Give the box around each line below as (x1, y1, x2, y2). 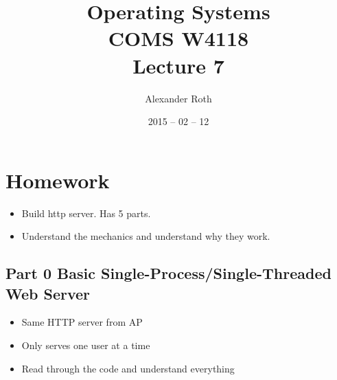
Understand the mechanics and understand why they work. (21, 229, 270, 243)
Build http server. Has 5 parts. (21, 205, 151, 220)
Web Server (5, 282, 91, 304)
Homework (5, 166, 110, 194)
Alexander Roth (145, 91, 212, 105)
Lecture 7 (132, 51, 224, 79)
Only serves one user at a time (21, 338, 150, 352)
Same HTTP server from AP (21, 315, 143, 329)
